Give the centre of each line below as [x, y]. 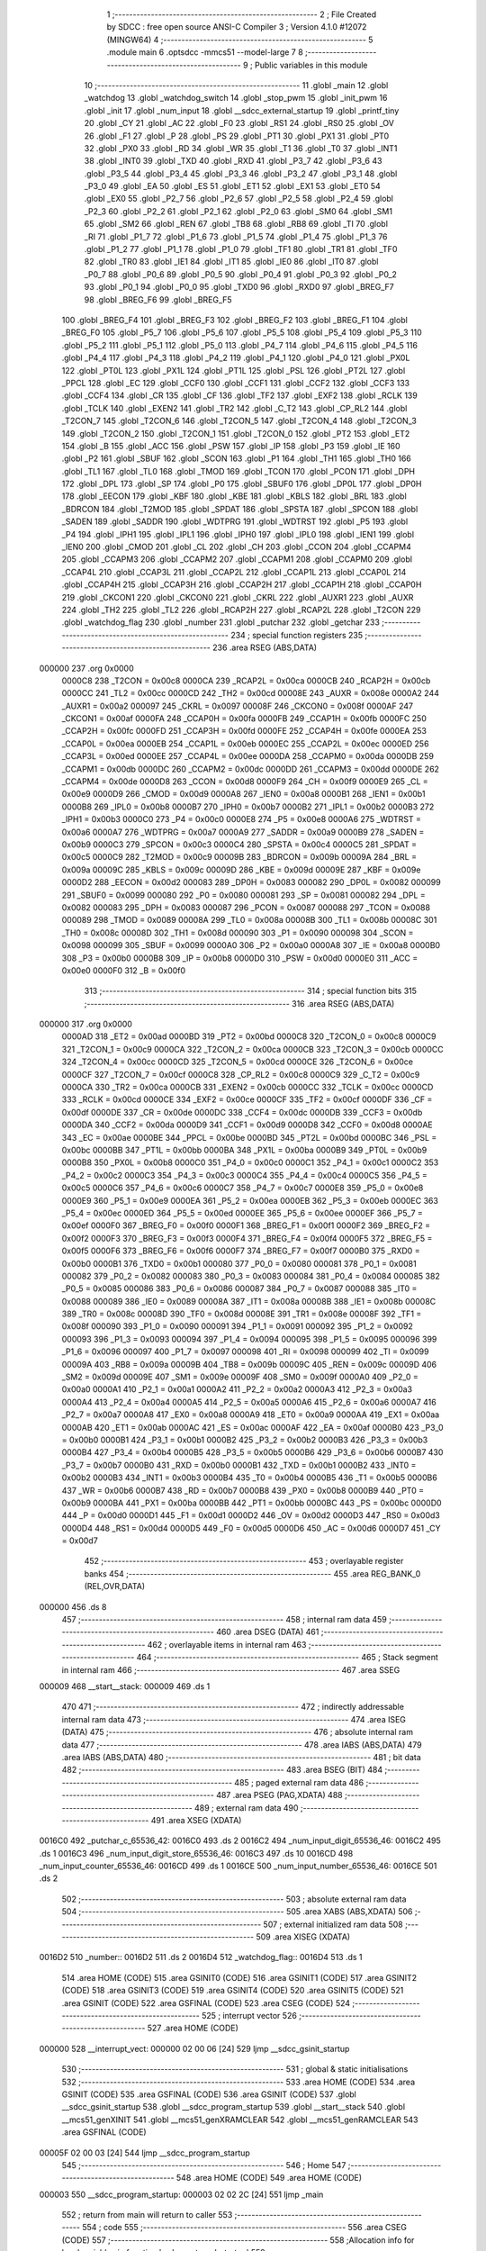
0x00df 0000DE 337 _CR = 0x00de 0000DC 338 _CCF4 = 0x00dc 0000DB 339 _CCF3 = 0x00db [242, 1112]
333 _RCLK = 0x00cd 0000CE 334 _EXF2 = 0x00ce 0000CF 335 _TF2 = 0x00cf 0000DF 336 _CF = [247, 1099]
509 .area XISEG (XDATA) [303, 1937]
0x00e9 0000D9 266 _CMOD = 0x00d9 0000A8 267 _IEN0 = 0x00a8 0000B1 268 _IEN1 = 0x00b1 [243, 794]
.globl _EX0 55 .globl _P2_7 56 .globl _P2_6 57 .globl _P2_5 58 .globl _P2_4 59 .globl [238, 199]
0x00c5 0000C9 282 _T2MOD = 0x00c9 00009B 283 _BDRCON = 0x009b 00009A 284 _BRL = [239, 857]
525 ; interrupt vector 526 [249, 2015]
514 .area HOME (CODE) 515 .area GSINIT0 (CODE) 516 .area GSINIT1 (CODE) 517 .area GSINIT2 [239, 1977]
